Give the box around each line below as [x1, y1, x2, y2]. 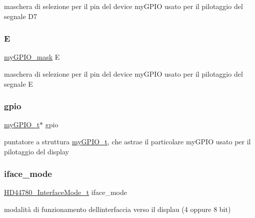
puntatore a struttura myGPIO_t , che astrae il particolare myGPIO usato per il [4, 136, 251, 146]
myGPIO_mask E [4, 52, 60, 62]
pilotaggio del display [4, 146, 69, 156]
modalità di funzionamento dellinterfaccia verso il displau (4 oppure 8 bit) [4, 204, 231, 214]
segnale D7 [4, 11, 37, 21]
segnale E [4, 78, 33, 89]
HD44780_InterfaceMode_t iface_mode [4, 187, 127, 197]
